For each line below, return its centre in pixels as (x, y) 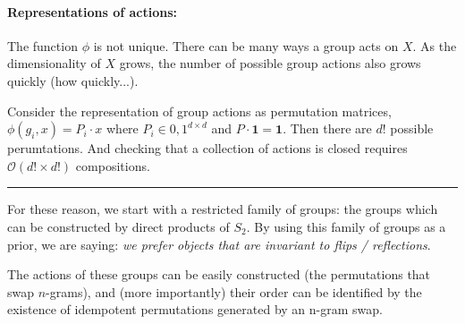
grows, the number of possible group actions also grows (270, 63)
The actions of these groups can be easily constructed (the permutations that (219, 274)
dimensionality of (54, 63)
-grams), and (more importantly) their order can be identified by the (234, 291)
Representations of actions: (93, 11)
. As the (435, 45)
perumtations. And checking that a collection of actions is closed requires (207, 148)
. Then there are (327, 128)
